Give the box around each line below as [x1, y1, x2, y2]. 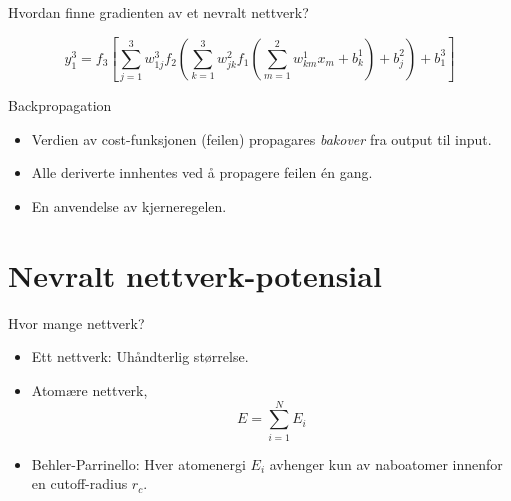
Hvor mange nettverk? [8, 312, 145, 333]
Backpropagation [8, 95, 112, 116]
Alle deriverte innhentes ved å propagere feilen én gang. [31, 162, 373, 183]
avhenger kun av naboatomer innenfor [269, 453, 503, 474]
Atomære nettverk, [31, 379, 148, 400]
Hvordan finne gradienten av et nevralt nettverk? [8, 2, 309, 22]
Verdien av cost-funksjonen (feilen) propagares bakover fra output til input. [31, 128, 492, 149]
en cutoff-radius [31, 473, 128, 494]
